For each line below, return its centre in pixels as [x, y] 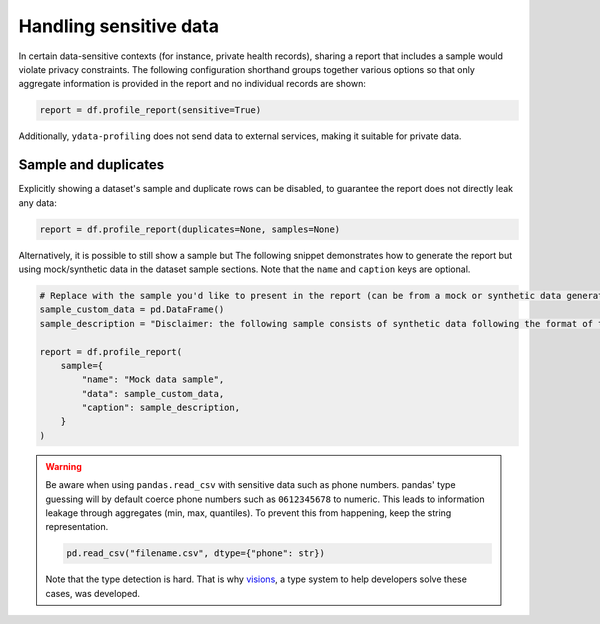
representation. [77, 527]
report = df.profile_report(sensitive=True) [150, 110]
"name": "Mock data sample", [153, 379]
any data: [37, 202]
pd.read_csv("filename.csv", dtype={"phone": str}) [195, 553]
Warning [63, 466]
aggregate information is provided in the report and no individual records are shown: [192, 84]
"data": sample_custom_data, [153, 393]
